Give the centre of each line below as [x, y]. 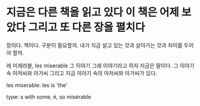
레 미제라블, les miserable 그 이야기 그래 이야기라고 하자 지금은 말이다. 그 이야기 [100, 65]
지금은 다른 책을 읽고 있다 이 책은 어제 [93, 12]
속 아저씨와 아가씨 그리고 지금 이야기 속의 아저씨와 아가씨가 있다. [82, 73]
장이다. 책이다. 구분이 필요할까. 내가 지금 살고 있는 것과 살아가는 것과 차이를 [94, 45]
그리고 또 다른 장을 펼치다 [87, 27]
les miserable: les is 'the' [37, 85]
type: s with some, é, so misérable [49, 96]
